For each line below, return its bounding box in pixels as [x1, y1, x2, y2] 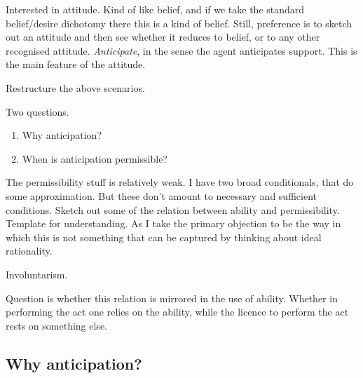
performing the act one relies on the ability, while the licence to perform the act [6, 304, 349, 319]
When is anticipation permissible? [22, 151, 167, 166]
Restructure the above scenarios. [6, 80, 145, 95]
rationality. [6, 243, 53, 258]
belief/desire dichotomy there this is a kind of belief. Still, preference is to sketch [6, 15, 352, 30]
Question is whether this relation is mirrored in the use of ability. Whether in [6, 290, 338, 305]
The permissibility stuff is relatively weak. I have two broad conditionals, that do [6, 175, 354, 189]
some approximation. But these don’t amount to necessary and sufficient [6, 188, 317, 203]
